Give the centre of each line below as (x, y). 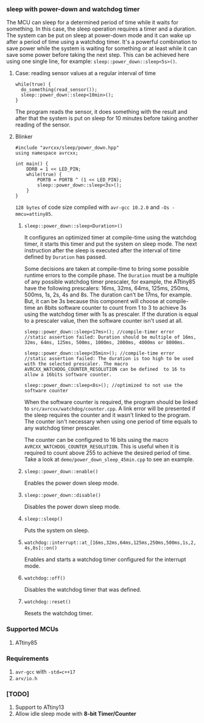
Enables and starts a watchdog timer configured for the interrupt (105, 560)
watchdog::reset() (47, 602)
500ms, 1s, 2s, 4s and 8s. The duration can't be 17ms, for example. (108, 295)
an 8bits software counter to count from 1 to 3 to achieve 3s (111, 308)
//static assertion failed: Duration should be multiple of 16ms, (110, 337)
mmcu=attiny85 (33, 215)
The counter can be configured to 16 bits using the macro (96, 440)
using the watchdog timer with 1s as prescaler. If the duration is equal (111, 314)
